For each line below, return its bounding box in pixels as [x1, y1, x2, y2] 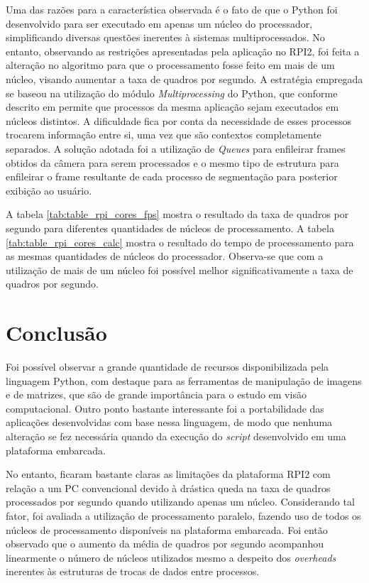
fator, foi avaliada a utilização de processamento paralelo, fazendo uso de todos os [6, 508, 361, 523]
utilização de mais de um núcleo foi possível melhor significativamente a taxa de [6, 262, 353, 277]
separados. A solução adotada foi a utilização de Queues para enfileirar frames [6, 141, 346, 156]
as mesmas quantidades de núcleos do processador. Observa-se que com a [6, 249, 324, 263]
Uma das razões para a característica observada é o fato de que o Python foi [6, 2, 338, 16]
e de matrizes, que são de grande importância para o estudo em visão [6, 387, 307, 402]
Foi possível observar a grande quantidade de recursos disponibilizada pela [6, 359, 329, 374]
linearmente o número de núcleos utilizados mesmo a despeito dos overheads [6, 550, 336, 565]
